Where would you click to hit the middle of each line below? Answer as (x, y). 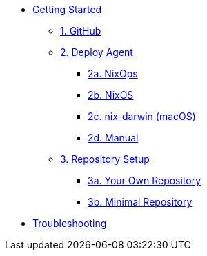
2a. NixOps (113, 73)
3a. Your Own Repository (145, 180)
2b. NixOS (111, 95)
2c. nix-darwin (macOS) (142, 116)
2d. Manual (113, 138)
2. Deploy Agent (97, 52)
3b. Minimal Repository (140, 202)
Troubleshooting (70, 223)
